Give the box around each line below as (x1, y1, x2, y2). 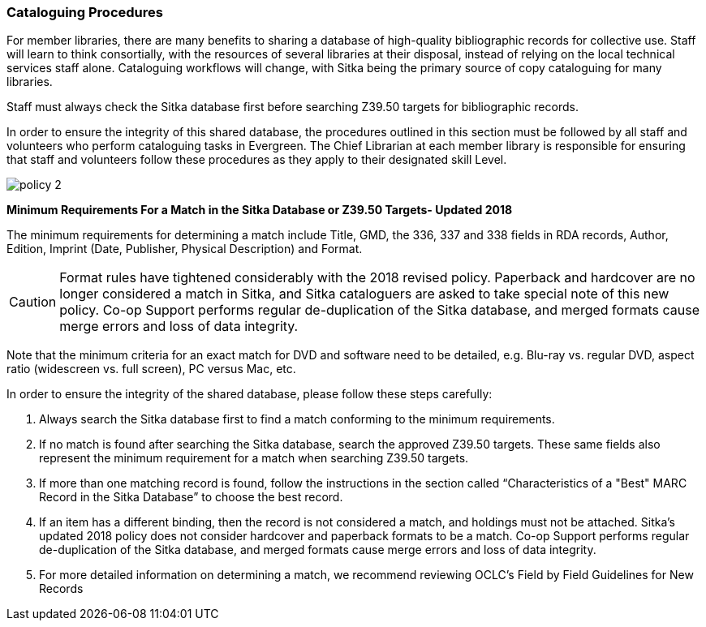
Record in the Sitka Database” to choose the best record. (39, 490, 343, 505)
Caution (9, 294, 57, 311)
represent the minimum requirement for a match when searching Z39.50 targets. (39, 451, 469, 466)
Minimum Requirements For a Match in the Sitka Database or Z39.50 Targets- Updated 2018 (6, 203, 513, 217)
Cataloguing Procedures (6, 4, 163, 20)
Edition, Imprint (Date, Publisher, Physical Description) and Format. (6, 242, 363, 256)
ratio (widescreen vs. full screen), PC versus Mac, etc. (6, 362, 296, 376)
